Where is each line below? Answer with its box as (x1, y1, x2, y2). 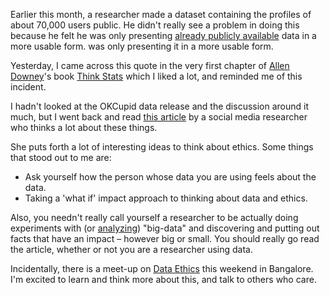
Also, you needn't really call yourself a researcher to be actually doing (10, 212, 299, 223)
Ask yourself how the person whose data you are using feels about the (24, 171, 317, 183)
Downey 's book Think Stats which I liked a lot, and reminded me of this (10, 70, 303, 82)
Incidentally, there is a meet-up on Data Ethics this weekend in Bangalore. (10, 263, 314, 274)
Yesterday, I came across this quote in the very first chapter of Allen (10, 60, 290, 71)
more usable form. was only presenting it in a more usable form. (10, 40, 274, 52)
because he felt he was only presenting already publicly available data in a (10, 30, 317, 41)
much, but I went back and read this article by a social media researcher (10, 111, 308, 123)
